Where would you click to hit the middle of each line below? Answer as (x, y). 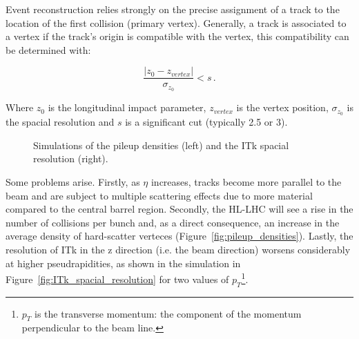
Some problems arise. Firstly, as (73, 181)
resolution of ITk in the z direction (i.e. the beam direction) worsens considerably (178, 249)
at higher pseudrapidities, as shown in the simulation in (123, 263)
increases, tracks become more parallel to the (246, 181)
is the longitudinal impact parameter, (127, 107)
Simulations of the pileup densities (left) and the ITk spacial (161, 145)
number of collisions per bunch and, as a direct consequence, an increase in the (173, 222)
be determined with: (48, 49)
